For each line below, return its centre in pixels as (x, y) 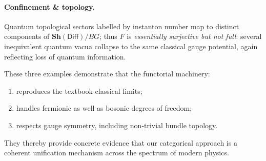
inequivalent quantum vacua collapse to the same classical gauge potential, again (131, 46)
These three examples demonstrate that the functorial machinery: (107, 74)
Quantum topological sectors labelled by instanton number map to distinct (122, 26)
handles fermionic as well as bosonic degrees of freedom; (104, 108)
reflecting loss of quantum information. (65, 56)
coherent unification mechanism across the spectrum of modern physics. (117, 153)
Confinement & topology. (49, 6)
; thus (108, 36)
